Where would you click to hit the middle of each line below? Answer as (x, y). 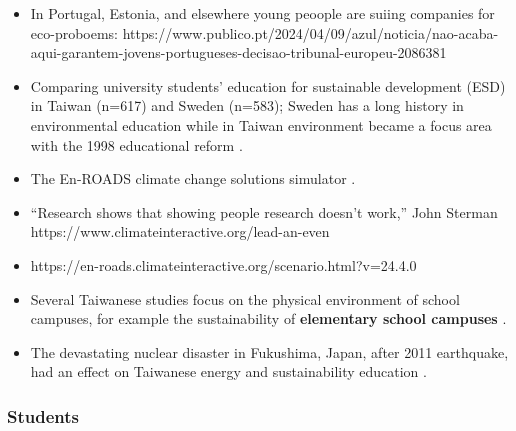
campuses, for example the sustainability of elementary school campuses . (268, 318)
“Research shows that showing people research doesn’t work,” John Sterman (264, 211)
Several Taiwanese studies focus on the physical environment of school (245, 298)
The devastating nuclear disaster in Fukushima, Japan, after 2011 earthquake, (269, 351)
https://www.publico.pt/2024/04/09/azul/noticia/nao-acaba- (310, 32)
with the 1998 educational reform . (136, 144)
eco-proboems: (74, 32)
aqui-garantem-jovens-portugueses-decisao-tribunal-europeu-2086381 (238, 52)
